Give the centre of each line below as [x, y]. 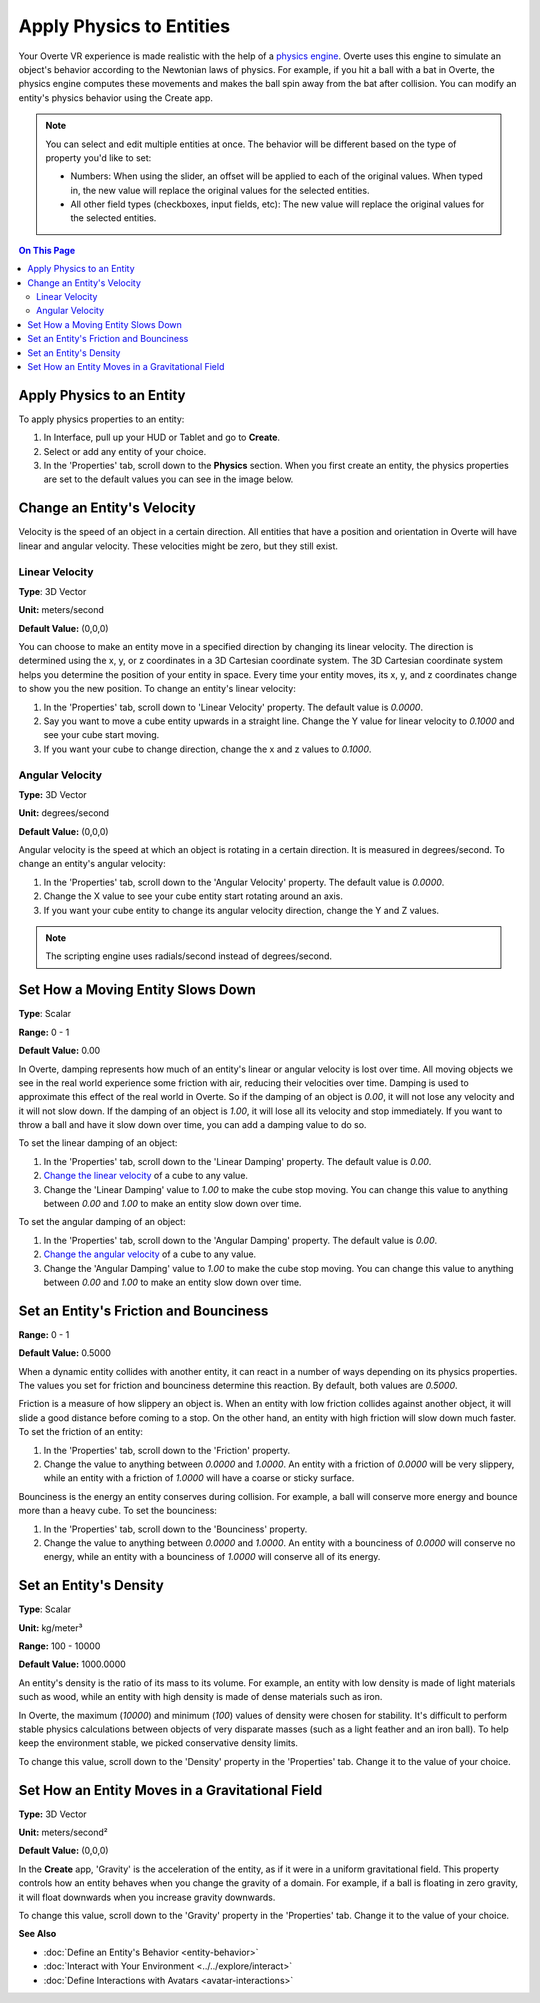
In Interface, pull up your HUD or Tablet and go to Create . [161, 437]
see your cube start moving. [101, 735]
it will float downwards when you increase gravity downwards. [147, 1897]
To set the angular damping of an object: [102, 1222]
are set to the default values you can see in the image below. [168, 479]
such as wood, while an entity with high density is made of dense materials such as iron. [200, 1697]
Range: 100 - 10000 [59, 1646]
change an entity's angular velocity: [92, 864]
